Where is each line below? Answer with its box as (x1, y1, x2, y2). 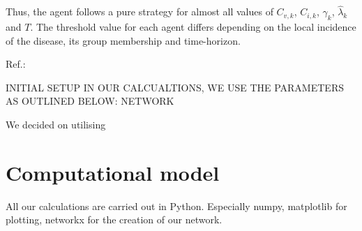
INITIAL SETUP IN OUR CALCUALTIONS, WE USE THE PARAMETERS (6, 80, 344, 94)
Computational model (6, 158, 220, 186)
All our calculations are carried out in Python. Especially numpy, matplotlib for (6, 198, 347, 213)
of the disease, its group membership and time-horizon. (6, 33, 241, 47)
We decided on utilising (6, 117, 106, 131)
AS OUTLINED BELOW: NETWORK (6, 94, 174, 108)
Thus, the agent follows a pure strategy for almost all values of (6, 4, 273, 19)
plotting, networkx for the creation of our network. (6, 212, 223, 227)
